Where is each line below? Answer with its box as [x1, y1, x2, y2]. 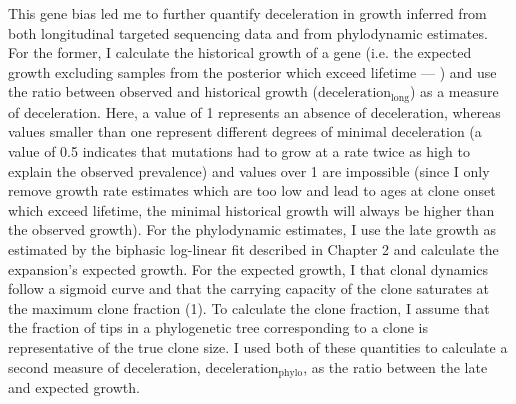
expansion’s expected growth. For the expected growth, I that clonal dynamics [8, 258, 489, 279]
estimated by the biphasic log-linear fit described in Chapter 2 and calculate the [8, 238, 499, 259]
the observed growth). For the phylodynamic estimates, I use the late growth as [8, 219, 496, 240]
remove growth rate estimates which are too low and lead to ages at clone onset [8, 180, 496, 201]
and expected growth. [8, 377, 140, 397]
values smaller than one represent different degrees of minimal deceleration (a [8, 121, 482, 142]
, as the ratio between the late [303, 356, 488, 377]
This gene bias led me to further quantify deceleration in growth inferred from [8, 3, 487, 23]
